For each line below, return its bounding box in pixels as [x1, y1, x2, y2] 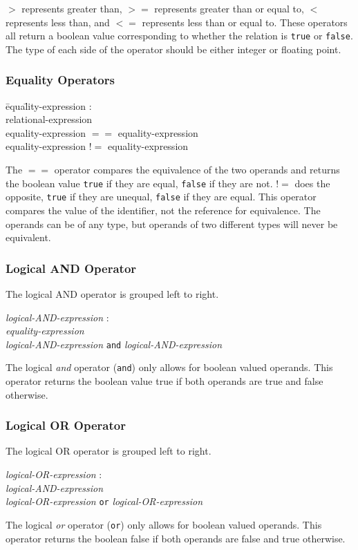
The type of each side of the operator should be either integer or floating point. [6, 41, 341, 56]
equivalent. [6, 230, 51, 245]
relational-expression [6, 112, 93, 126]
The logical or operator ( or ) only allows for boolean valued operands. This [6, 517, 322, 531]
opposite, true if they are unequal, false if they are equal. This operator [6, 189, 317, 204]
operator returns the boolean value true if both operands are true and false [6, 374, 323, 388]
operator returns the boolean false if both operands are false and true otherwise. [6, 531, 346, 545]
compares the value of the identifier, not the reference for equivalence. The [6, 202, 321, 217]
